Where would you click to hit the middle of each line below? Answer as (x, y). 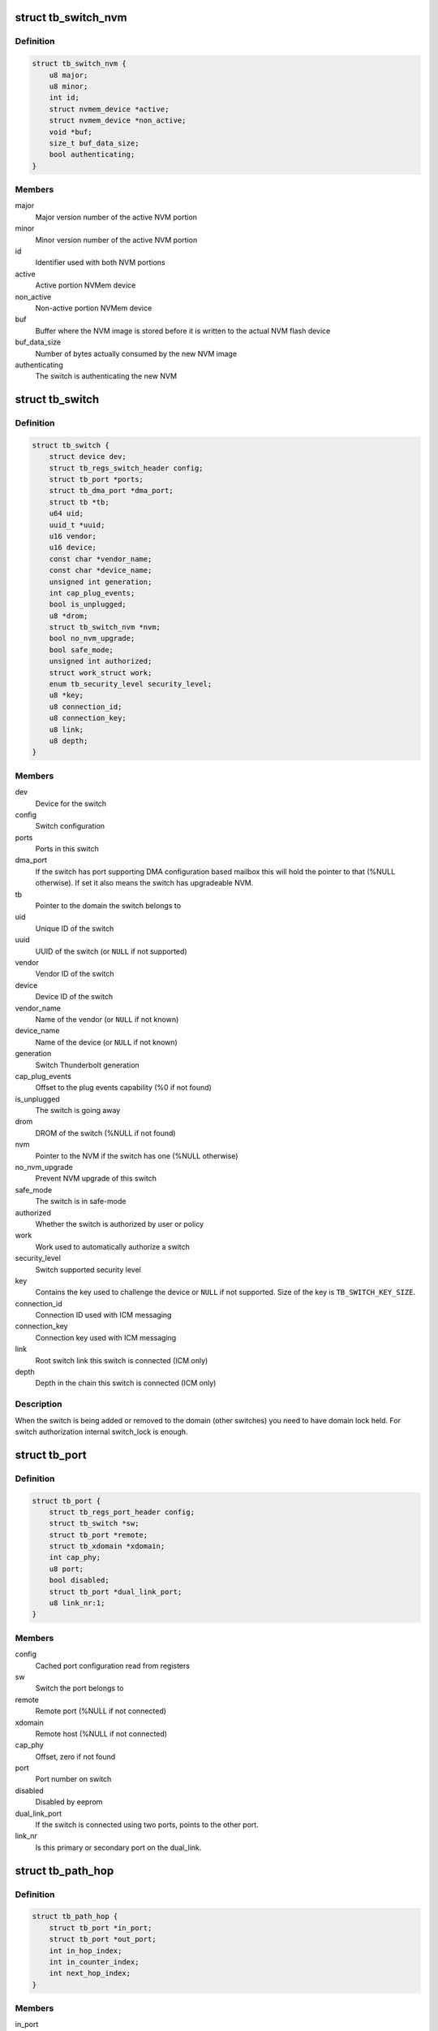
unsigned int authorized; (101, 661)
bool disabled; (79, 1581)
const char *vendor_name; (101, 559)
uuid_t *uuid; (77, 525)
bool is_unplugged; (88, 604)
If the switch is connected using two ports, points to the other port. (147, 1825)
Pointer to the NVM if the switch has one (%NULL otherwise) (137, 1156)
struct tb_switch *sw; (94, 1524)
